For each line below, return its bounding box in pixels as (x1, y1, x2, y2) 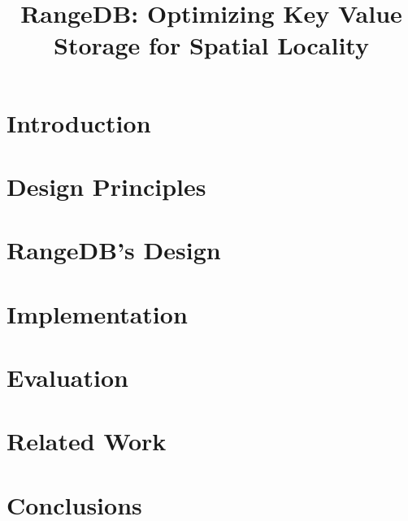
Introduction (7, 106, 151, 139)
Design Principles (7, 169, 206, 202)
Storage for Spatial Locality (54, 28, 369, 62)
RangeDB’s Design (7, 233, 221, 267)
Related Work (7, 424, 167, 458)
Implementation (7, 297, 188, 330)
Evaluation (7, 361, 128, 394)
